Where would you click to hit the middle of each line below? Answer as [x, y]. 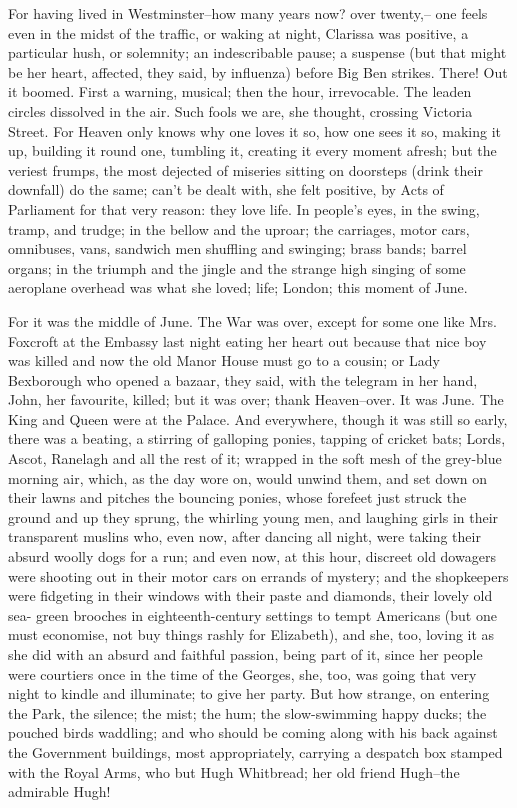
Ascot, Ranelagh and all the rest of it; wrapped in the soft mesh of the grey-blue [255, 458]
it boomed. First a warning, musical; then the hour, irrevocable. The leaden [240, 91]
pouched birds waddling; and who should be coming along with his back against [253, 732]
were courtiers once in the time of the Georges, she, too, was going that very [242, 673]
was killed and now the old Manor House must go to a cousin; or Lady [224, 360]
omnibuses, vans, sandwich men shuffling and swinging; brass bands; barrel [237, 248]
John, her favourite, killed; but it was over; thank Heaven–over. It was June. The [256, 399]
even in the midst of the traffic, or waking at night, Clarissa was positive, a [238, 32]
